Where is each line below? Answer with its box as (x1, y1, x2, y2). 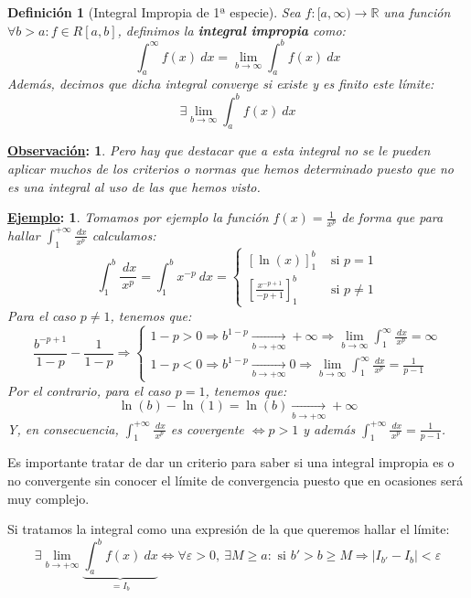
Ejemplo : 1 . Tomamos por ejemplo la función (7, 208, 269, 227)
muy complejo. (7, 488, 90, 507)
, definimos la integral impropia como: (117, 20, 346, 39)
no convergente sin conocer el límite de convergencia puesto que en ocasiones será (7, 471, 464, 490)
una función (383, 3, 451, 21)
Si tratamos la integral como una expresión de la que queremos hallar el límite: (7, 519, 450, 539)
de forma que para (341, 208, 444, 227)
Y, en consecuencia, (7, 419, 119, 438)
